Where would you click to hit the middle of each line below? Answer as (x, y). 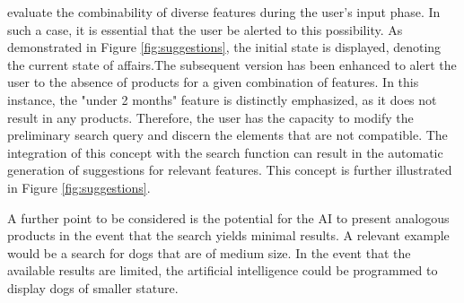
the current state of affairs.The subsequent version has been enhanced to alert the (232, 64)
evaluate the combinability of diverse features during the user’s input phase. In (224, 12)
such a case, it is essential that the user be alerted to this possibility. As (205, 29)
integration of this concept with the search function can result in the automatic (225, 152)
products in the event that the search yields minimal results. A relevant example (228, 235)
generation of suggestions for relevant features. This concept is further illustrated (230, 170)
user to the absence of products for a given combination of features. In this (213, 82)
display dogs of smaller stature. (93, 287)
